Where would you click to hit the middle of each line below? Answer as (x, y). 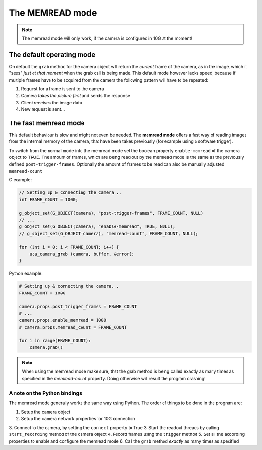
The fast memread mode (47, 123)
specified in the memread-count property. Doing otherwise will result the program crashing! (114, 378)
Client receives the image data (51, 103)
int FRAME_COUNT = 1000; (49, 199)
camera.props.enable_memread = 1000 (63, 320)
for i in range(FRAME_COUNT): (55, 341)
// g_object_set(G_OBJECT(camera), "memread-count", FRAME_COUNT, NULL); (109, 234)
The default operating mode (52, 55)
